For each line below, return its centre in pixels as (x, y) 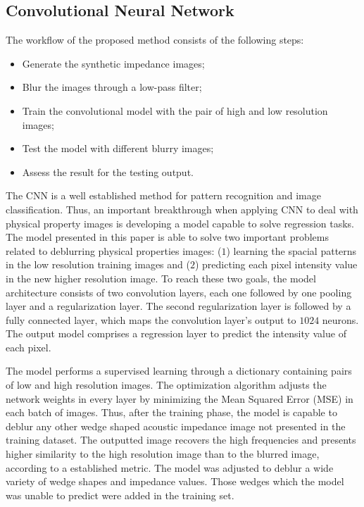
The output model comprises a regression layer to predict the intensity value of (176, 333)
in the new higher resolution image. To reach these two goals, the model (161, 278)
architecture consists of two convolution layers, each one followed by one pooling (179, 292)
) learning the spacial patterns (291, 250)
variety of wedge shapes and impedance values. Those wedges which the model (175, 481)
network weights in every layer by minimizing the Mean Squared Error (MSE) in (180, 398)
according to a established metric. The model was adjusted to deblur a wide (170, 467)
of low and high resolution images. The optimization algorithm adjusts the (166, 385)
